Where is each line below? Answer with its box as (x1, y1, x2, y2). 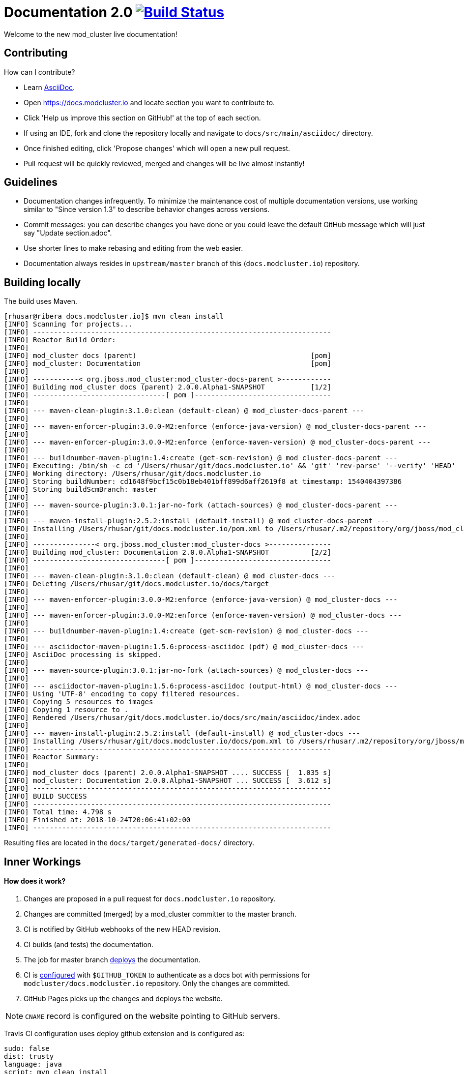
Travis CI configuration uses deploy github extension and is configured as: (4, 1029, 245, 1038)
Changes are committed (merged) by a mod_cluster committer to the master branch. (24, 909, 297, 918)
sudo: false (4, 1044, 50, 1052)
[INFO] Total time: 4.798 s (4, 808, 112, 816)
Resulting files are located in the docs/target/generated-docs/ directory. (4, 838, 255, 847)
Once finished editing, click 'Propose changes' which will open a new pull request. (24, 144, 290, 152)
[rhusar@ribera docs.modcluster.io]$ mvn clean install (4, 312, 224, 321)
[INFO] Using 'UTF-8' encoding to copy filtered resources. (4, 690, 240, 698)
